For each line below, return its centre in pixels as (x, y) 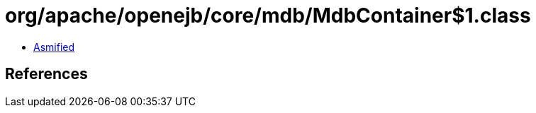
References (46, 74)
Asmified (54, 47)
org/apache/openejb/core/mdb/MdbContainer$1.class (268, 16)
